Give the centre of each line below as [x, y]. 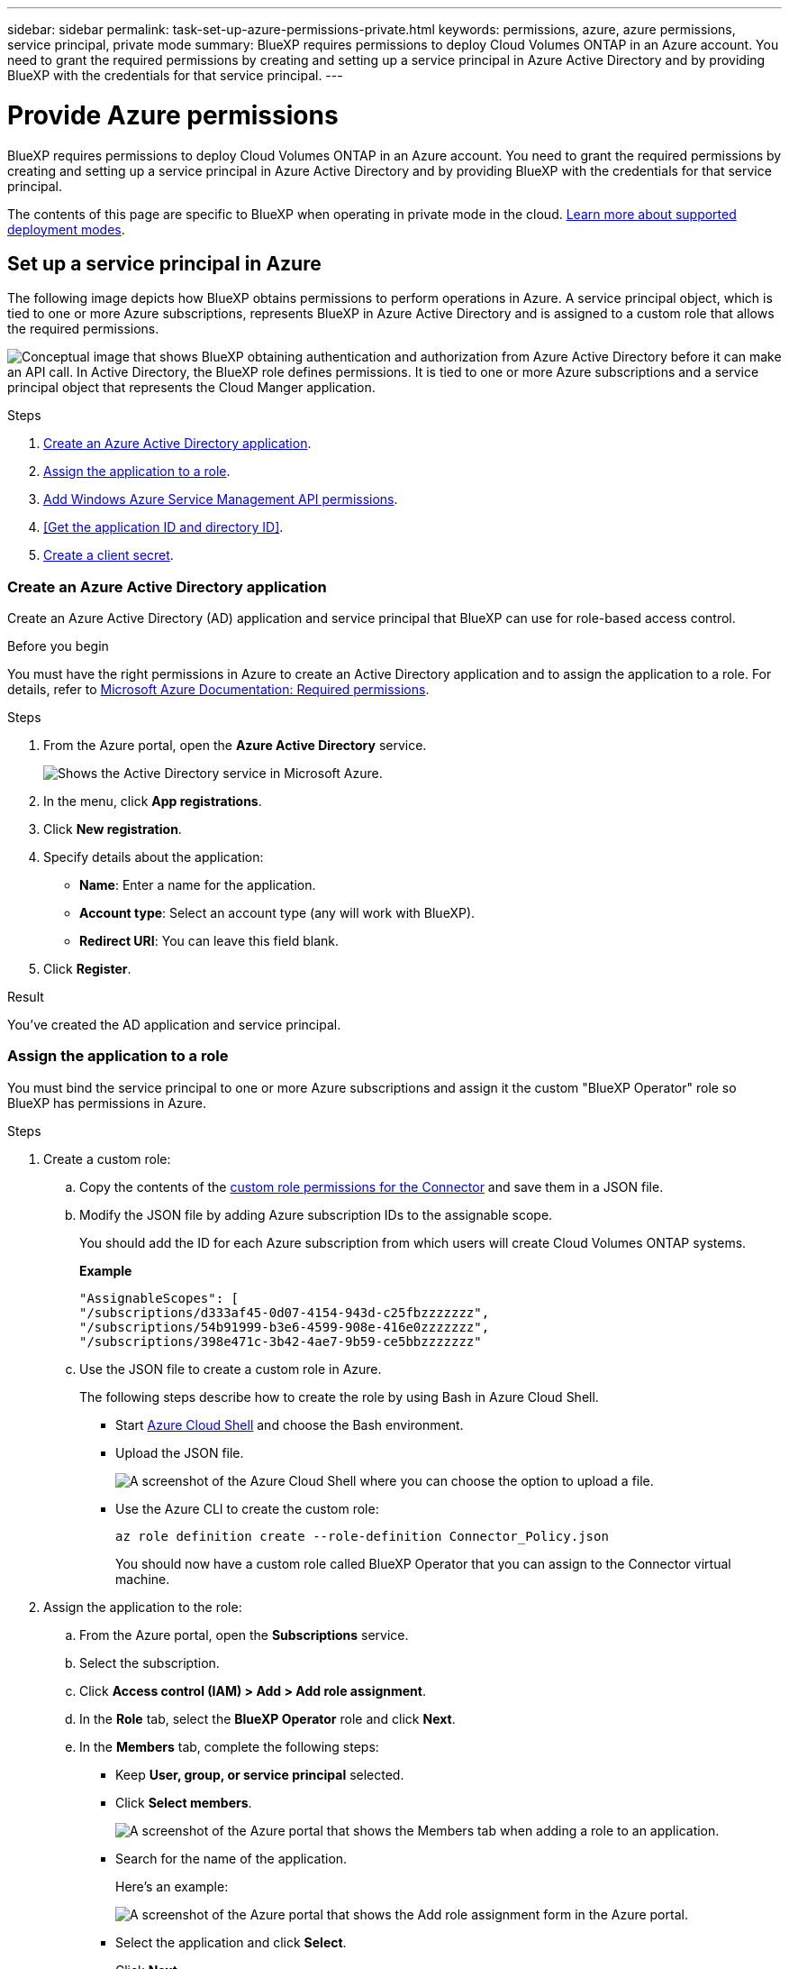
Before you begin [58, 646]
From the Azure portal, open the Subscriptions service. [244, 1635]
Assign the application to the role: [143, 1607]
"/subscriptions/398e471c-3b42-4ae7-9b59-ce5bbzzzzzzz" [281, 1341]
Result [26, 997]
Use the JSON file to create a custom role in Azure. [231, 1369]
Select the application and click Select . [231, 1942]
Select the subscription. [150, 1662]
